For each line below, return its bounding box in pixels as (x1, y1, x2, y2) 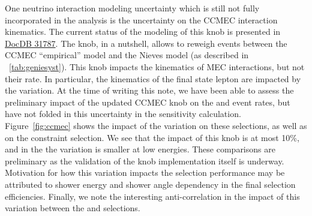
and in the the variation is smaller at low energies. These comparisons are (5, 143, 275, 155)
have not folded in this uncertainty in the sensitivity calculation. (5, 107, 241, 120)
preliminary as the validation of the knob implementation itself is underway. (5, 154, 284, 167)
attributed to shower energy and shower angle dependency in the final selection (5, 178, 296, 190)
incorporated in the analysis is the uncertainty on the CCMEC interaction (5, 13, 278, 26)
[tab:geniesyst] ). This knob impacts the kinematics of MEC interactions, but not (9, 60, 305, 73)
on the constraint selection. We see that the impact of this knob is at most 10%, (5, 131, 299, 143)
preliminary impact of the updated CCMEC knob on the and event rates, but (5, 95, 290, 108)
